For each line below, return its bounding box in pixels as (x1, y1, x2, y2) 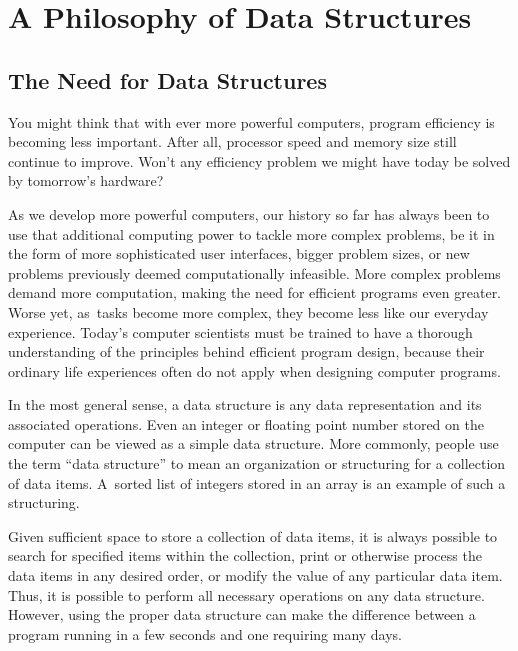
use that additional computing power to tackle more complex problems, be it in (8, 223, 495, 244)
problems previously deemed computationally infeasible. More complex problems (8, 262, 501, 283)
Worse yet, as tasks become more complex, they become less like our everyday (8, 301, 489, 322)
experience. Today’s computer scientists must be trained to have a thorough (8, 321, 473, 342)
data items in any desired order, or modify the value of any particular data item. (8, 565, 503, 586)
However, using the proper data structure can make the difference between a (8, 604, 476, 625)
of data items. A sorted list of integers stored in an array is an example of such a (8, 472, 506, 493)
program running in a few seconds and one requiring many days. (8, 623, 403, 644)
